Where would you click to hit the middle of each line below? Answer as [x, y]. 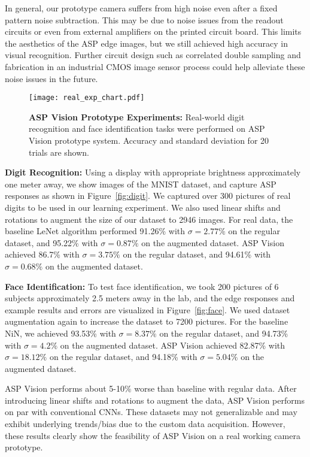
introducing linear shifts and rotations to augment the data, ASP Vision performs [155, 400]
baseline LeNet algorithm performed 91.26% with [95, 231]
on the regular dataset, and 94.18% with [123, 357]
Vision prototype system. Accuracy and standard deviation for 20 [149, 140]
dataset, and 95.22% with [51, 242]
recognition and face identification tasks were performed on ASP [147, 128]
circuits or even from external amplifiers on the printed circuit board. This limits [153, 31]
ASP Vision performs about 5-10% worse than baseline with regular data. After [151, 388]
